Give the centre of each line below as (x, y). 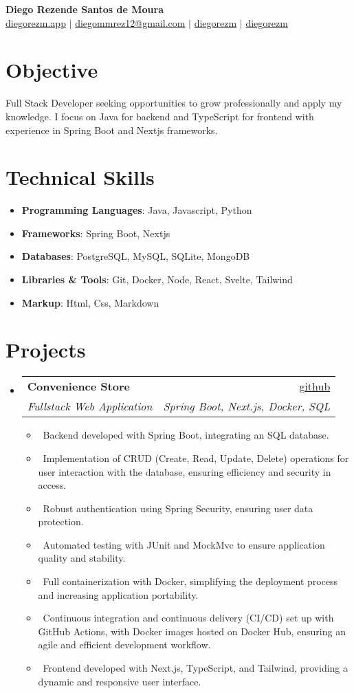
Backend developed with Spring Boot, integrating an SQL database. (186, 435)
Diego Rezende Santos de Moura (85, 9)
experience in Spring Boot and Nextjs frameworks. (112, 130)
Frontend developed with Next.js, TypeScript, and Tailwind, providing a (196, 668)
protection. (61, 521)
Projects (46, 350)
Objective (52, 70)
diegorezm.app (36, 22)
